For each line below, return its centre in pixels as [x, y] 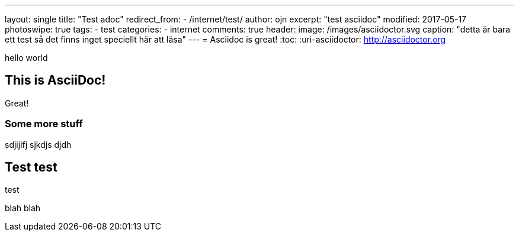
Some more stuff [44, 124]
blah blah [23, 208]
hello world [26, 58]
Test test [31, 167]
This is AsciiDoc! [55, 80]
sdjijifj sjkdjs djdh [38, 144]
